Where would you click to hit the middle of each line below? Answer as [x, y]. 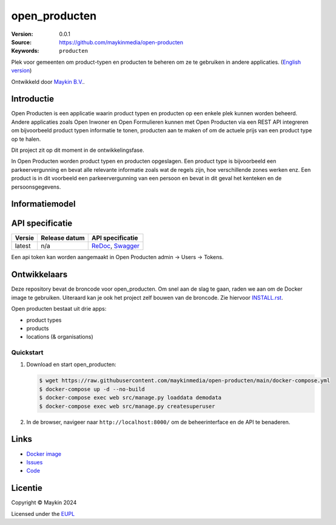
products [38, 328]
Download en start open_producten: [71, 365]
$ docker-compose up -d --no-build [92, 389]
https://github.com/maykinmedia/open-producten [121, 42]
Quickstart [27, 353]
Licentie [27, 488]
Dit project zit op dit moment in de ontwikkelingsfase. [78, 150]
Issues [35, 462]
